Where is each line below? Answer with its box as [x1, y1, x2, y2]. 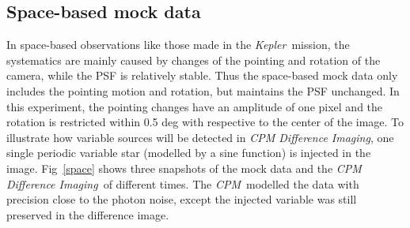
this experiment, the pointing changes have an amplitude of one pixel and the [6, 98, 383, 114]
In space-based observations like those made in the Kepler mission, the [6, 36, 350, 53]
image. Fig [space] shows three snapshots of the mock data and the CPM [6, 159, 362, 176]
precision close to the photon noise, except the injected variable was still [6, 191, 357, 207]
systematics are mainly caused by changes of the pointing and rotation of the [6, 51, 381, 68]
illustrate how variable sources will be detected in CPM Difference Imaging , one [6, 129, 394, 145]
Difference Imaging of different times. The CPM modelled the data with [6, 175, 359, 192]
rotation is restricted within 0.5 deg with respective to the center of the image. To [6, 114, 404, 130]
